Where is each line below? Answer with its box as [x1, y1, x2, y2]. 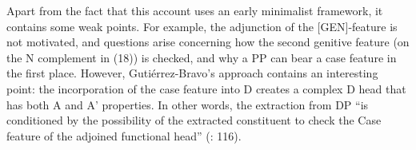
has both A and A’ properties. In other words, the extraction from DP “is [6, 96, 369, 112]
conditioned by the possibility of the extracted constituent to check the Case [6, 112, 382, 128]
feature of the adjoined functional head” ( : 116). [6, 127, 242, 144]
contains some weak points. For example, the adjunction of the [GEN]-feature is [6, 18, 398, 34]
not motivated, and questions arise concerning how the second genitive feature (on [6, 34, 410, 50]
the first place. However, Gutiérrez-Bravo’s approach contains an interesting [6, 65, 378, 81]
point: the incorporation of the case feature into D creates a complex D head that [6, 80, 406, 97]
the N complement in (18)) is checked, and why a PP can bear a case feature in [6, 49, 397, 65]
